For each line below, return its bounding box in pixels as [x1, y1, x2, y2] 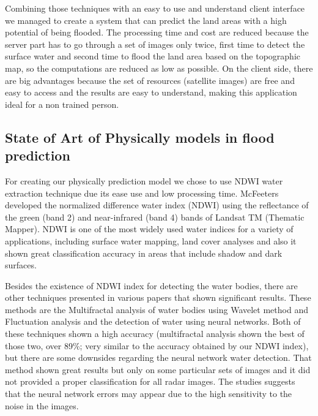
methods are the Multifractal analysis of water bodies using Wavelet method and [5, 303, 308, 316]
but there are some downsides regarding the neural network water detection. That [5, 351, 312, 364]
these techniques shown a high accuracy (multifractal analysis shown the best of [5, 327, 305, 340]
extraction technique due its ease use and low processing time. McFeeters [5, 186, 279, 199]
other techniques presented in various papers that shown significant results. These [5, 291, 311, 304]
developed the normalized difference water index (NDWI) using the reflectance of [5, 199, 309, 211]
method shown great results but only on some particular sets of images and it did [5, 363, 311, 376]
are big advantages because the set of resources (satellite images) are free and [5, 74, 295, 86]
